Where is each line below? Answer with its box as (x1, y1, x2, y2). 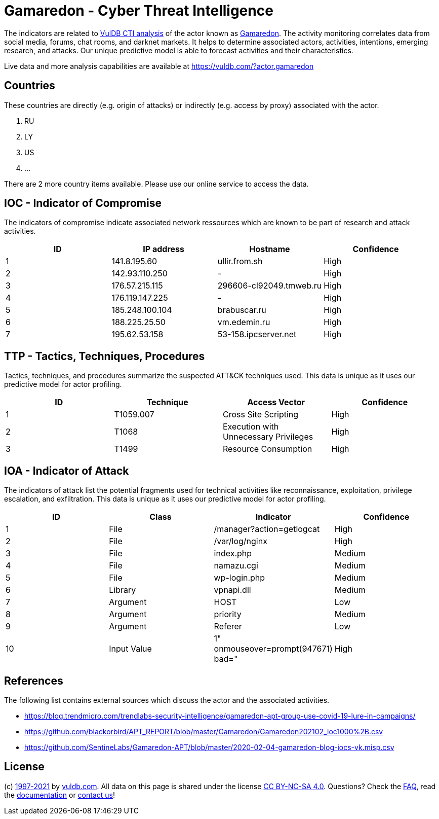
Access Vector (247, 397, 305, 408)
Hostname (249, 244, 290, 255)
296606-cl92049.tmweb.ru (217, 280, 322, 291)
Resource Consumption (223, 444, 312, 454)
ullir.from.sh (217, 256, 263, 267)
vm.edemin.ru (217, 317, 270, 328)
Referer (214, 621, 242, 632)
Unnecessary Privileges (223, 432, 313, 442)
